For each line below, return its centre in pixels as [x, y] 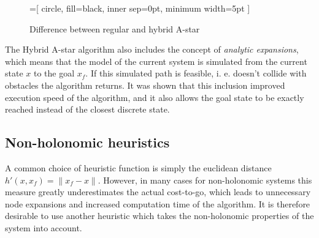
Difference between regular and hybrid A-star [115, 28]
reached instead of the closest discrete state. [87, 109]
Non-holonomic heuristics [87, 142]
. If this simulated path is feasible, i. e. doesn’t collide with [196, 73]
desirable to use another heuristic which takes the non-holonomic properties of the [159, 216]
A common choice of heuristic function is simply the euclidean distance [138, 167]
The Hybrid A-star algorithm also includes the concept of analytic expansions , [152, 49]
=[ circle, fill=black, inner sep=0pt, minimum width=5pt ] [140, 8]
